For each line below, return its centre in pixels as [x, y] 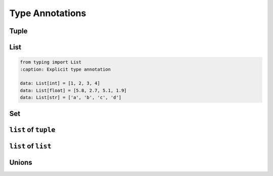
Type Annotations [48, 13]
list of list [30, 146]
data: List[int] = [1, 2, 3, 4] [60, 83]
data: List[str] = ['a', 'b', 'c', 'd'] [71, 98]
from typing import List [51, 62]
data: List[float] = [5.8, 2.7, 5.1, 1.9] [73, 90]
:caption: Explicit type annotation [65, 69]
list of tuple [32, 129]
